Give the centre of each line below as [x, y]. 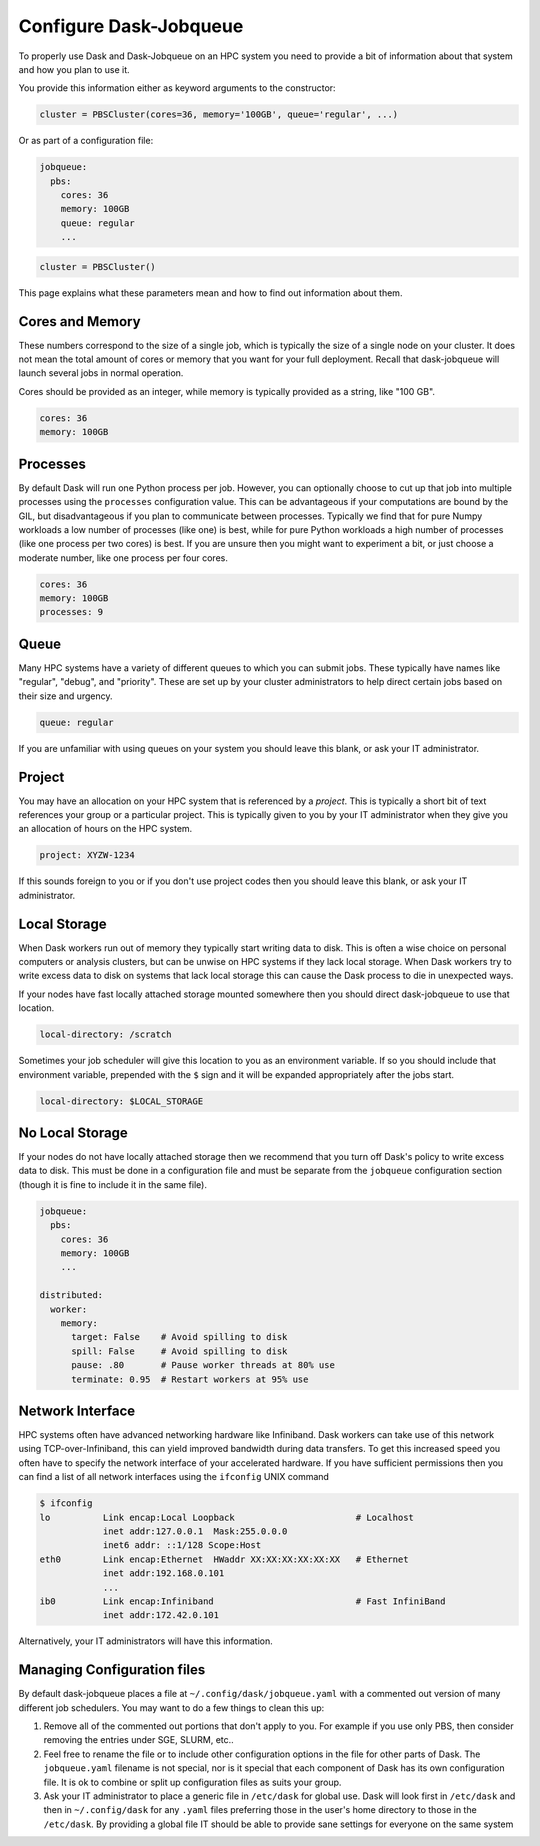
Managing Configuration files [112, 1670]
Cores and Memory [79, 321]
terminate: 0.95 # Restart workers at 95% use [190, 1379]
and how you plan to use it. [74, 69]
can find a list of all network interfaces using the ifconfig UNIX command [174, 1477]
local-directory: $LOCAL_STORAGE [121, 1101]
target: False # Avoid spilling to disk [179, 1337]
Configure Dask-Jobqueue [131, 26]
